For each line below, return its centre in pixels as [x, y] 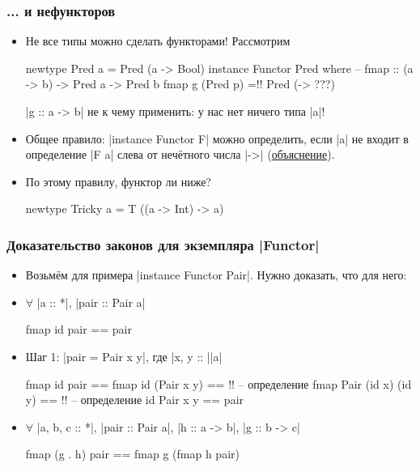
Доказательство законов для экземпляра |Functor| [163, 244]
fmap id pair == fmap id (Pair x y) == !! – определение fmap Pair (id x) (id [218, 383]
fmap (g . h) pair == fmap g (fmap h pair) [132, 454]
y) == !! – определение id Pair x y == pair [135, 400]
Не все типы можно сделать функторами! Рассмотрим [158, 41]
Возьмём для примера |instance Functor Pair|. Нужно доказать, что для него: [216, 275]
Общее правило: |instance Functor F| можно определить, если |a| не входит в [217, 138]
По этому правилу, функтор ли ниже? [118, 181]
